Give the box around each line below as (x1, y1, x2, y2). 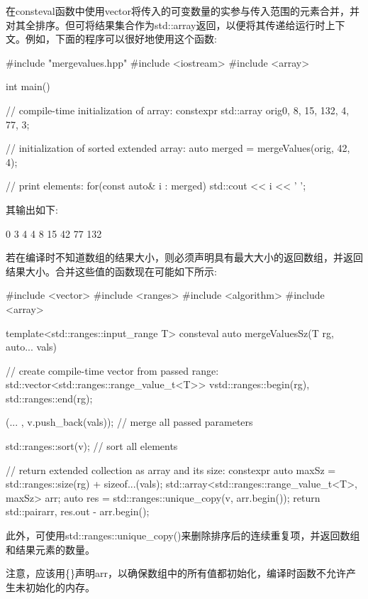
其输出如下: (6, 202, 58, 216)
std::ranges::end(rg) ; (6, 390, 93, 405)
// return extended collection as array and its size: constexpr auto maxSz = (6, 462, 336, 477)
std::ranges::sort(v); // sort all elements (6, 439, 178, 454)
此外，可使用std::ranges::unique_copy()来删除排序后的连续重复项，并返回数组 (6, 528, 360, 543)
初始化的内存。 (25, 579, 95, 594)
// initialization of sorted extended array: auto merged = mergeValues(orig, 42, (6, 141, 350, 155)
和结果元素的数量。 (6, 542, 95, 556)
